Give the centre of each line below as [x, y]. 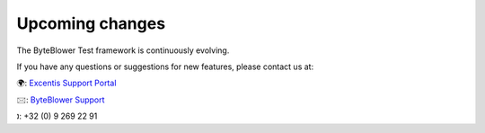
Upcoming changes [91, 23]
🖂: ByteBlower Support [61, 100]
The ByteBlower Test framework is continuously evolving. [123, 50]
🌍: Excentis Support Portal [66, 83]
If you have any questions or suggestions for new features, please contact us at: [165, 66]
